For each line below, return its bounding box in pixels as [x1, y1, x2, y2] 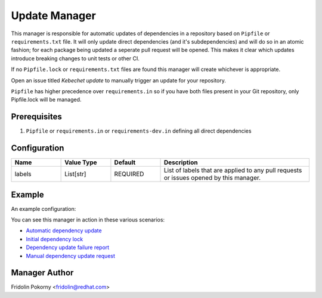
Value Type [64, 158, 97, 167]
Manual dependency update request [26, 252, 116, 259]
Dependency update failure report [26, 244, 110, 251]
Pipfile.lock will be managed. [11, 96, 82, 103]
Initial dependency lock [26, 235, 83, 242]
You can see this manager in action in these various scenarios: [11, 216, 165, 223]
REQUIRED [114, 170, 144, 179]
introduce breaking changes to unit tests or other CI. [11, 54, 140, 62]
